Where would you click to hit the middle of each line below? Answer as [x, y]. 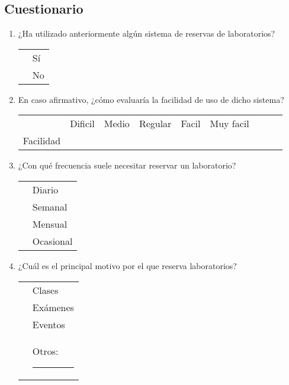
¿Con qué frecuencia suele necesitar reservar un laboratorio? [127, 165]
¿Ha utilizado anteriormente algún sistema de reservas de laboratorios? [147, 33]
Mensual [50, 224]
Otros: [45, 351]
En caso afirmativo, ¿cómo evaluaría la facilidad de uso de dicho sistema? [151, 99]
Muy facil [229, 124]
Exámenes [53, 307]
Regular [155, 124]
